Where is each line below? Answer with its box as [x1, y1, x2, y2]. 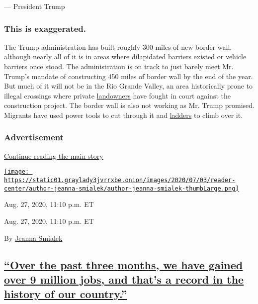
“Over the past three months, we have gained [4, 257, 243, 272]
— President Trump [4, 1, 65, 11]
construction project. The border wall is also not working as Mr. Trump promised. [4, 100, 255, 110]
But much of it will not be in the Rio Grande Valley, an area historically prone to [4, 81, 253, 91]
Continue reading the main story [4, 150, 103, 161]
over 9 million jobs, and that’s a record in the [4, 271, 244, 287]
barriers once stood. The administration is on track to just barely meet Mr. [4, 61, 234, 71]
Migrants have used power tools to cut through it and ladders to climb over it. [4, 109, 243, 120]
